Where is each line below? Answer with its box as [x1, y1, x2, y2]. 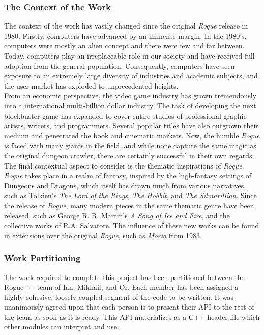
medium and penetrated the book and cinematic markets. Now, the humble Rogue [4, 130, 260, 141]
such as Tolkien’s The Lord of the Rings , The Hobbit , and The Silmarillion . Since [4, 190, 257, 201]
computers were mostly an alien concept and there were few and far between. [4, 40, 245, 51]
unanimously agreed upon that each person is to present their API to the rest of [4, 301, 254, 312]
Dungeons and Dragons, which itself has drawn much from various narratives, [4, 180, 246, 190]
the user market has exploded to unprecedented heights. [4, 80, 179, 91]
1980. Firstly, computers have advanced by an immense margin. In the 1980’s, [4, 30, 247, 41]
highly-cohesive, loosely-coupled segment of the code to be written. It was [4, 291, 234, 302]
